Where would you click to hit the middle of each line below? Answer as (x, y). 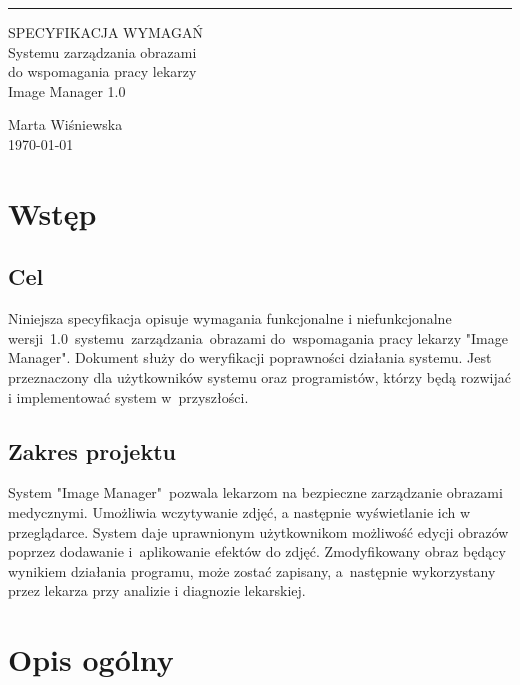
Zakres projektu (92, 450)
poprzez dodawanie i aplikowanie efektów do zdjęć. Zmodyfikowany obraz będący (257, 551)
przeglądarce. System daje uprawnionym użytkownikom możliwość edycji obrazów (258, 531)
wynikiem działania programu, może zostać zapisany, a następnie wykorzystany (252, 570)
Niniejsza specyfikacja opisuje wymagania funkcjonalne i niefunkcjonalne (230, 318)
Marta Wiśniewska (65, 124)
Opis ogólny (91, 659)
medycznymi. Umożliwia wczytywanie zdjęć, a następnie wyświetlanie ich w (239, 511)
